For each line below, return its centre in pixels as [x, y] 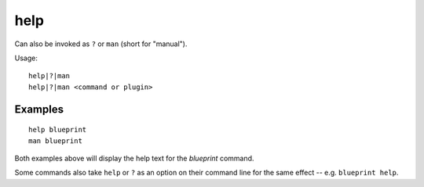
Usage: [26, 58]
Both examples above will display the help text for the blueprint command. [134, 158]
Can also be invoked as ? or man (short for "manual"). [101, 44]
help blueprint [58, 130]
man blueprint [55, 140]
